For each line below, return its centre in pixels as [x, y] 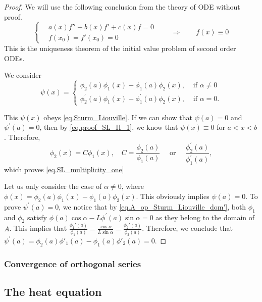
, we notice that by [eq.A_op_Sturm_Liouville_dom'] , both [152, 206]
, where [133, 186]
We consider [23, 75]
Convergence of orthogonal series [73, 263]
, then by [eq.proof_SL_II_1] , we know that [109, 127]
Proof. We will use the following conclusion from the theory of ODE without [122, 7]
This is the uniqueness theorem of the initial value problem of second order [120, 48]
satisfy [37, 217]
